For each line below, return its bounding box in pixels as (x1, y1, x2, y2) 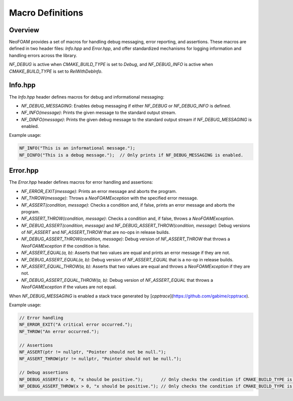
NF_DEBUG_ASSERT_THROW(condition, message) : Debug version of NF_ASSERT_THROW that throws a (21, 236, 230, 242)
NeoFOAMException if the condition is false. (21, 243, 110, 249)
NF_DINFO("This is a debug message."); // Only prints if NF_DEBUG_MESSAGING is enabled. (19, 152, 244, 158)
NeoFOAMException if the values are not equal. (21, 284, 117, 290)
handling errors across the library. (9, 52, 78, 58)
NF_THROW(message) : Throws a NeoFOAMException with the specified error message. (21, 195, 198, 201)
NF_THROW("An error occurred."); (19, 329, 100, 334)
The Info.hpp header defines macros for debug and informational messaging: (9, 94, 165, 100)
